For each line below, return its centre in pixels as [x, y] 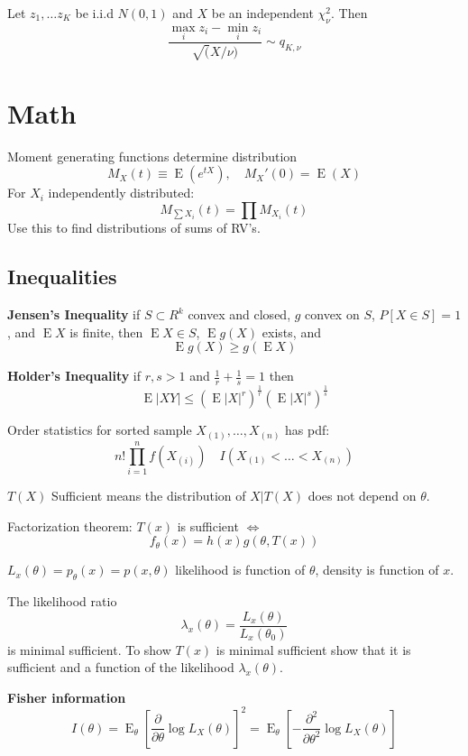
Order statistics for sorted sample [100, 430]
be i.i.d [94, 13]
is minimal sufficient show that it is [313, 649]
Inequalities [62, 277]
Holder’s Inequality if [74, 376]
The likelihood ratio [62, 601]
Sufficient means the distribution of [148, 496]
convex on [332, 314]
